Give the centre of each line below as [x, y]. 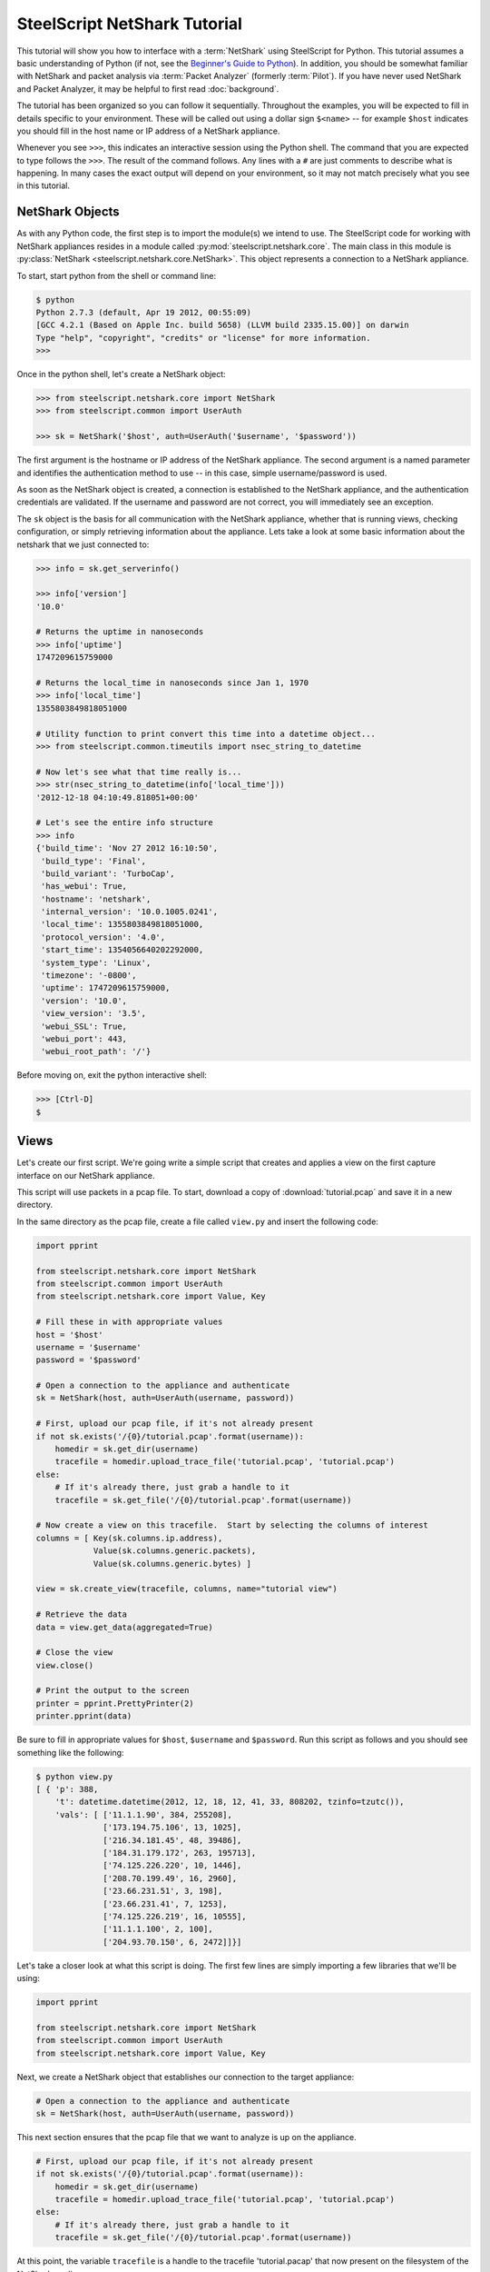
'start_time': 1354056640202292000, [122, 950]
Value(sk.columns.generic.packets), [175, 1551]
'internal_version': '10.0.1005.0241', [129, 912]
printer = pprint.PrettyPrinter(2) [115, 1703]
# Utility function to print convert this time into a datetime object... [206, 733]
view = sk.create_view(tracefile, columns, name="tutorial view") [186, 1589]
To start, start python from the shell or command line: [117, 275]
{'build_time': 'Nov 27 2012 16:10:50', [127, 848]
